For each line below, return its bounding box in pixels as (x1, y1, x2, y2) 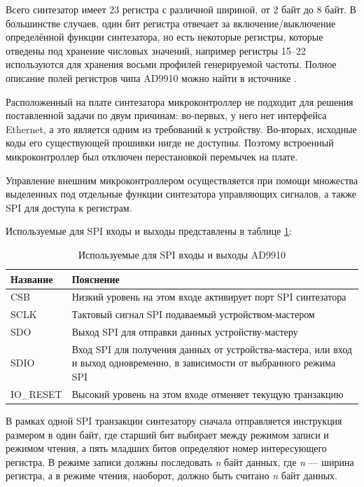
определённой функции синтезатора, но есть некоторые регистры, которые (6, 29, 323, 44)
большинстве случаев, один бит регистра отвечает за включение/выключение (6, 15, 336, 30)
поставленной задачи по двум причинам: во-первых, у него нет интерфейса (6, 108, 327, 123)
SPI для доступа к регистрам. (6, 200, 132, 214)
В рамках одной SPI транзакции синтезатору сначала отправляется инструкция (6, 413, 342, 427)
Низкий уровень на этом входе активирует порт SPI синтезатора (71, 289, 346, 304)
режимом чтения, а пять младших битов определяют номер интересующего (6, 441, 327, 455)
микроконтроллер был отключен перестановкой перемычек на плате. (6, 149, 298, 163)
